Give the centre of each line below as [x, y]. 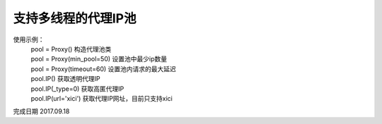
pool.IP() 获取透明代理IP [65, 79]
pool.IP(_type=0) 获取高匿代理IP [77, 89]
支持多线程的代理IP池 [75, 18]
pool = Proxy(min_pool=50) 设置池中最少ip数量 [99, 59]
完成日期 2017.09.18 [41, 111]
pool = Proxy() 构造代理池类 [71, 49]
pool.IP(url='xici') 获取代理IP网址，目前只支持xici [102, 98]
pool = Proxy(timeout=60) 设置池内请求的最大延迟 [104, 69]
